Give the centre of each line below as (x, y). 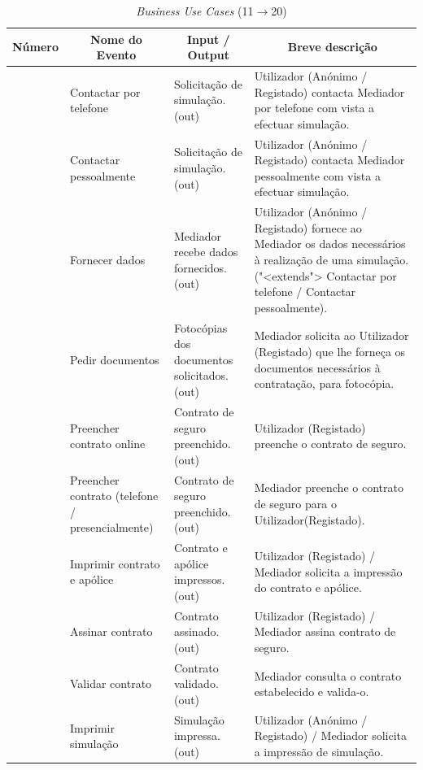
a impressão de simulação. (319, 752)
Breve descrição (332, 47)
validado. (196, 683)
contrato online (108, 444)
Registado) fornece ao (308, 227)
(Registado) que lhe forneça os (330, 352)
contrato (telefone (114, 496)
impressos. (199, 579)
